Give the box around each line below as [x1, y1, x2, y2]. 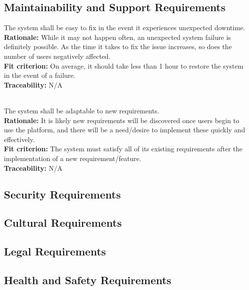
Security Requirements [4, 186, 121, 201]
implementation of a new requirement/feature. [4, 153, 141, 163]
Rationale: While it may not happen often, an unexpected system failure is [4, 32, 231, 42]
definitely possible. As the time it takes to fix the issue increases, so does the [4, 41, 232, 52]
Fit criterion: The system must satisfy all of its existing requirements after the [4, 144, 243, 154]
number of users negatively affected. [4, 51, 111, 61]
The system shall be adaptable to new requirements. [4, 105, 160, 115]
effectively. [4, 134, 35, 144]
